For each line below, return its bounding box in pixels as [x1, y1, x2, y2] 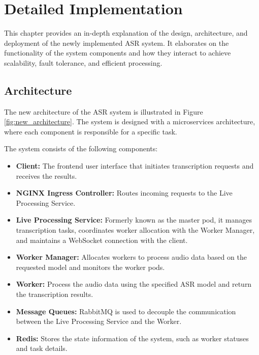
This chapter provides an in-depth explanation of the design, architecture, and [4, 28, 248, 38]
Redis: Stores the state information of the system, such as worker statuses [16, 333, 249, 343]
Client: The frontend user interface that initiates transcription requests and [16, 160, 254, 171]
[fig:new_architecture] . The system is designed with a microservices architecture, [4, 116, 255, 127]
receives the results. [16, 170, 77, 181]
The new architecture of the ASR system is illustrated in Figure [4, 106, 203, 117]
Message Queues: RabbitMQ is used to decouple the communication [16, 306, 236, 316]
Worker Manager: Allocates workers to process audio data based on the [16, 252, 247, 262]
